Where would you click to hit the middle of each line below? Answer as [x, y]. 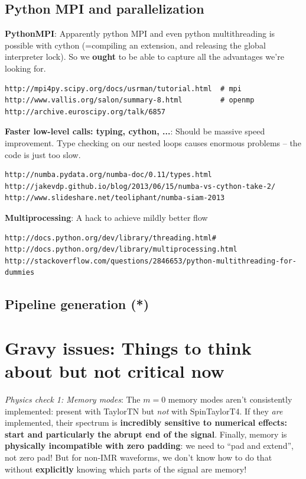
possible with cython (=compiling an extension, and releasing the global [135, 45]
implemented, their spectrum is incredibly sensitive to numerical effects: [146, 422]
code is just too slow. [43, 154]
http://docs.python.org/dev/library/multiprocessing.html [121, 250]
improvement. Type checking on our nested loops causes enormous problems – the [153, 142]
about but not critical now [115, 371]
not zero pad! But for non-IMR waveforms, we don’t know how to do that [139, 457]
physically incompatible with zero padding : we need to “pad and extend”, [149, 446]
